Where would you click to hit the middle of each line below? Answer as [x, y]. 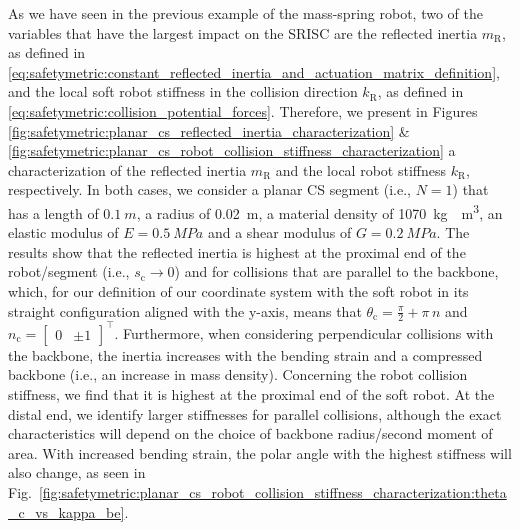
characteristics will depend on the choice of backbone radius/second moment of [250, 433]
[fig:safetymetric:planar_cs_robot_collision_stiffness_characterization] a [232, 150]
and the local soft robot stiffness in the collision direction [183, 91]
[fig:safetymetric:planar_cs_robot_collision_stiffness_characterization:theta [272, 492]
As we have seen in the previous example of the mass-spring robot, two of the [245, 13]
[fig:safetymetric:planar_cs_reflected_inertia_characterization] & [209, 130]
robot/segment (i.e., [69, 271]
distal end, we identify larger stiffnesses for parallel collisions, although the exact [255, 413]
